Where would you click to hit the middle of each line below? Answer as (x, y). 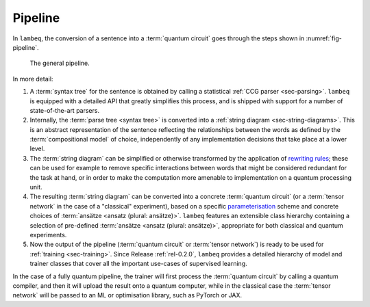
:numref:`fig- (324, 38)
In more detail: (33, 79)
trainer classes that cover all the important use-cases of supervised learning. (138, 264)
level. (37, 149)
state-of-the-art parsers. (64, 110)
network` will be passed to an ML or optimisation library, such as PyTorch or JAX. (127, 295)
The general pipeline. (60, 63)
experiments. (48, 235)
